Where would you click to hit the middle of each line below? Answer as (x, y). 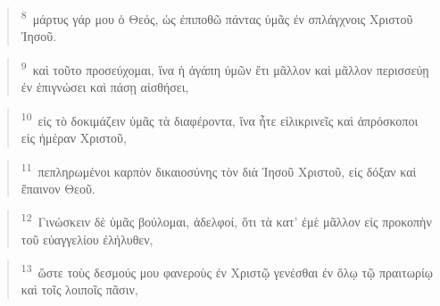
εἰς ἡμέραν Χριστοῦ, (74, 137)
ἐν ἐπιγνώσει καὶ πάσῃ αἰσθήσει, (105, 87)
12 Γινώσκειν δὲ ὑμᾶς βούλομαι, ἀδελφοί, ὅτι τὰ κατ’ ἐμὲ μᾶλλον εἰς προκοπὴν (226, 220)
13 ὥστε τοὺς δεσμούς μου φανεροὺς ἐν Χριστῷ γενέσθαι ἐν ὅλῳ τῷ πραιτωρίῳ (227, 271)
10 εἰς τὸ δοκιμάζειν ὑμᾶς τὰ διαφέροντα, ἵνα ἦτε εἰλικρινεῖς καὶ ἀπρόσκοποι (220, 119)
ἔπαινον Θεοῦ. (58, 188)
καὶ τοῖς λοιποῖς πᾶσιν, (79, 289)
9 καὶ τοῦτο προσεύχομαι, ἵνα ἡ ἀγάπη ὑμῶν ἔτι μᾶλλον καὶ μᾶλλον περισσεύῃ (225, 68)
